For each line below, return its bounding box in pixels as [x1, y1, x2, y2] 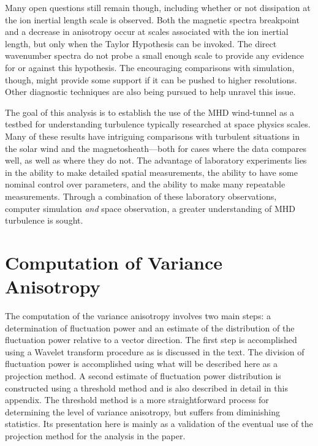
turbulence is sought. [5, 214, 83, 227]
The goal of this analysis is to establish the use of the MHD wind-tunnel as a [5, 105, 295, 118]
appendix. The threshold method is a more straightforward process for [5, 393, 269, 406]
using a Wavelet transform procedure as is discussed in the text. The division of [5, 345, 305, 358]
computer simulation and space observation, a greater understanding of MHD [5, 202, 296, 214]
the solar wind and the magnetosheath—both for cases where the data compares [5, 142, 307, 154]
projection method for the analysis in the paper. [5, 429, 186, 442]
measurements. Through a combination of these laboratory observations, [5, 189, 277, 202]
